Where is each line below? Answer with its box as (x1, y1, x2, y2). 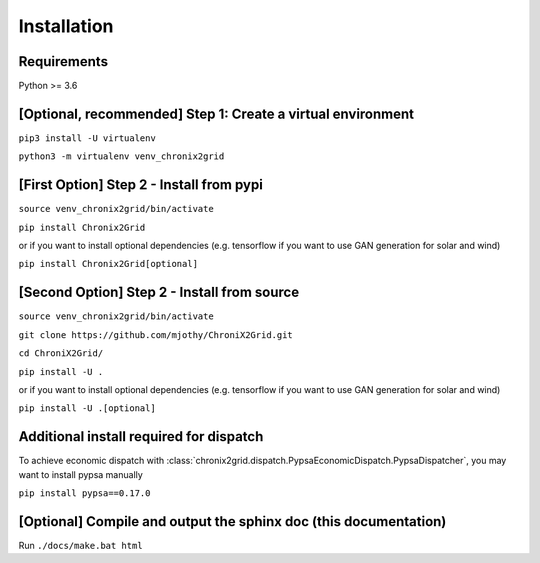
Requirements (18, 53, 109, 70)
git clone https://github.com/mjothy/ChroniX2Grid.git (18, 329, 294, 340)
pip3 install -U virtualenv (18, 132, 157, 144)
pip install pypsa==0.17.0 (18, 487, 151, 499)
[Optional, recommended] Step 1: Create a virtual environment (18, 105, 415, 122)
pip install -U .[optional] (18, 403, 157, 414)
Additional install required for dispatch (18, 428, 264, 445)
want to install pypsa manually (18, 468, 144, 480)
